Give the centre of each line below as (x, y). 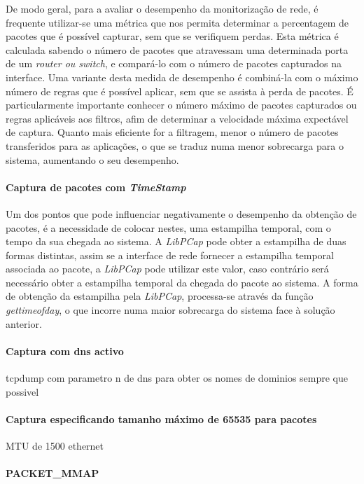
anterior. (24, 323)
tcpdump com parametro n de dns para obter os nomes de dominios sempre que (177, 378)
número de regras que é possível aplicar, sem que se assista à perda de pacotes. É (180, 91)
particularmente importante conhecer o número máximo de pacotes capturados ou (181, 105)
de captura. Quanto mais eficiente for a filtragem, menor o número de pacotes (172, 132)
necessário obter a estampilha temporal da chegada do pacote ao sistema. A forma (182, 282)
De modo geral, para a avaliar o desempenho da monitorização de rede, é (162, 8)
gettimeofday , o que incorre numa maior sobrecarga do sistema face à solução (170, 310)
